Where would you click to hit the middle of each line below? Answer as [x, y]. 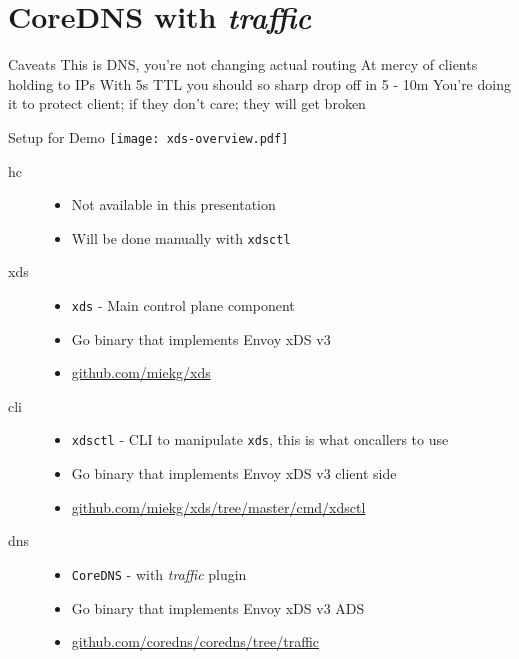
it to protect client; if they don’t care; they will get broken [187, 103]
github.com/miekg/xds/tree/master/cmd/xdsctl [218, 506]
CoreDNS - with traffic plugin [159, 573]
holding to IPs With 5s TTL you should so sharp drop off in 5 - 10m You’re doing [259, 83]
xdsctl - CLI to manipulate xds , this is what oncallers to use [260, 439]
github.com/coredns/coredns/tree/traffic [195, 641]
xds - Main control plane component [183, 305]
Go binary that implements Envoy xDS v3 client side [234, 473]
